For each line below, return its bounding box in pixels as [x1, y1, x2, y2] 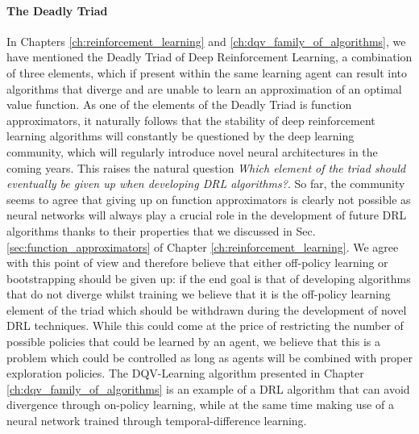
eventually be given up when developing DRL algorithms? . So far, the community [6, 175, 405, 192]
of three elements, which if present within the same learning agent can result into [6, 64, 408, 81]
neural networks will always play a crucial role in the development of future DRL [6, 207, 407, 223]
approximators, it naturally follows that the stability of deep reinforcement [6, 111, 375, 128]
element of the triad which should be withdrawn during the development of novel [6, 301, 407, 318]
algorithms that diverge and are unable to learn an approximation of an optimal [6, 80, 402, 97]
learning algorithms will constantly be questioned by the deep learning [6, 127, 355, 144]
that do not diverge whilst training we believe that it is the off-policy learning [6, 286, 391, 303]
